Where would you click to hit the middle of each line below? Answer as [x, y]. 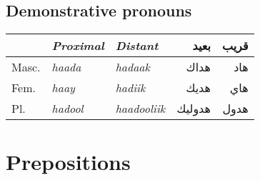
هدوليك [194, 109]
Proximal [78, 46]
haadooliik [140, 109]
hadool [67, 109]
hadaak [132, 67]
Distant [137, 46]
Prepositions [68, 162]
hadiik [130, 88]
